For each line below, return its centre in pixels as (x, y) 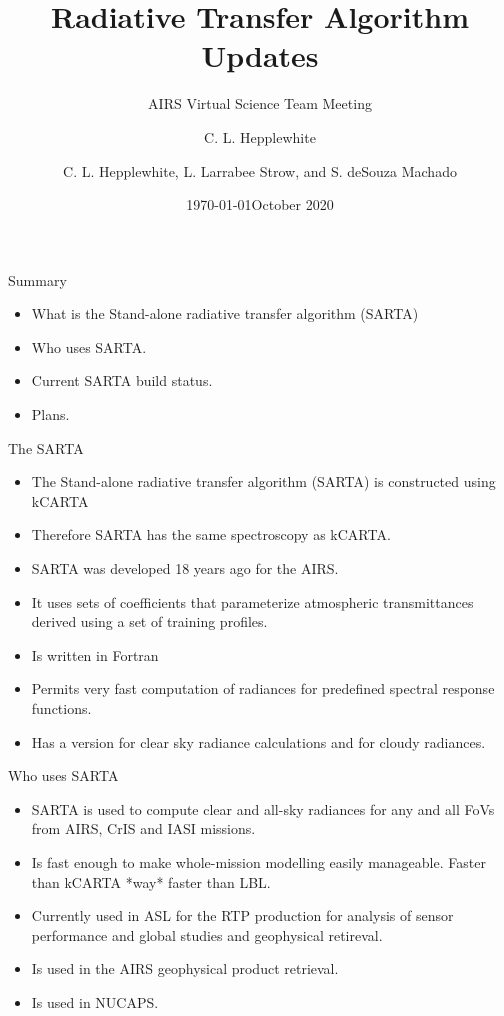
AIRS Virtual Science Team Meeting (260, 103)
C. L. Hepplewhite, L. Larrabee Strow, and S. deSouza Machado (260, 170)
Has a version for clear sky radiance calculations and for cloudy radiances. (258, 741)
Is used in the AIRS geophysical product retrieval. (185, 968)
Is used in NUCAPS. (95, 1001)
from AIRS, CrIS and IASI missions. (143, 828)
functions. (61, 708)
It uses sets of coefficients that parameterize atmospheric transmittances (252, 601)
